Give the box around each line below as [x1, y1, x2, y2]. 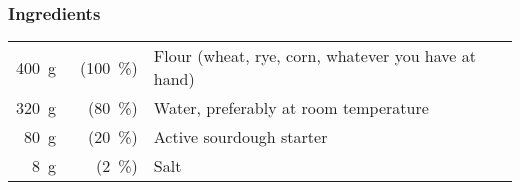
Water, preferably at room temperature [153, 96, 429, 120]
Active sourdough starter [153, 125, 328, 149]
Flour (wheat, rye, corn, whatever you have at [153, 44, 476, 68]
